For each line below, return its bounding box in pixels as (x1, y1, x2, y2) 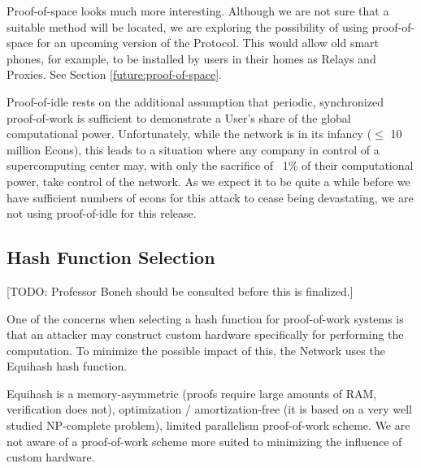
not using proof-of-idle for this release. (7, 205, 197, 222)
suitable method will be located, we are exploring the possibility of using (7, 18, 368, 35)
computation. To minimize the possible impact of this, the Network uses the (7, 341, 385, 358)
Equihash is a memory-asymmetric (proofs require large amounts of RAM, (7, 384, 377, 401)
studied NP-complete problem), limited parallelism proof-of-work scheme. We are (7, 417, 410, 434)
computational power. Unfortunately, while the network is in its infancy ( (7, 125, 372, 142)
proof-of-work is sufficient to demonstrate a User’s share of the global (7, 109, 351, 126)
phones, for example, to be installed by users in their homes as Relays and (7, 50, 376, 67)
